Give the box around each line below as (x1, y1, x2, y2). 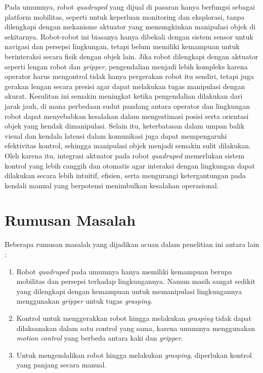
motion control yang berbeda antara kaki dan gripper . (16, 333, 183, 343)
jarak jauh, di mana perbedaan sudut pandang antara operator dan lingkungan (5, 100, 250, 111)
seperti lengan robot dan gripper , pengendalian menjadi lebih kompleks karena (5, 61, 248, 71)
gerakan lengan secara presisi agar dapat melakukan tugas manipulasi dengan (5, 80, 245, 91)
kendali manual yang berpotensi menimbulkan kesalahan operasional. (5, 180, 219, 190)
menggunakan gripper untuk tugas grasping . (16, 296, 153, 306)
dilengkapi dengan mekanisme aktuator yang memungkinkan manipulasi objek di (5, 21, 256, 32)
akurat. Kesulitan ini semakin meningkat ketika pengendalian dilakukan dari (5, 91, 243, 101)
